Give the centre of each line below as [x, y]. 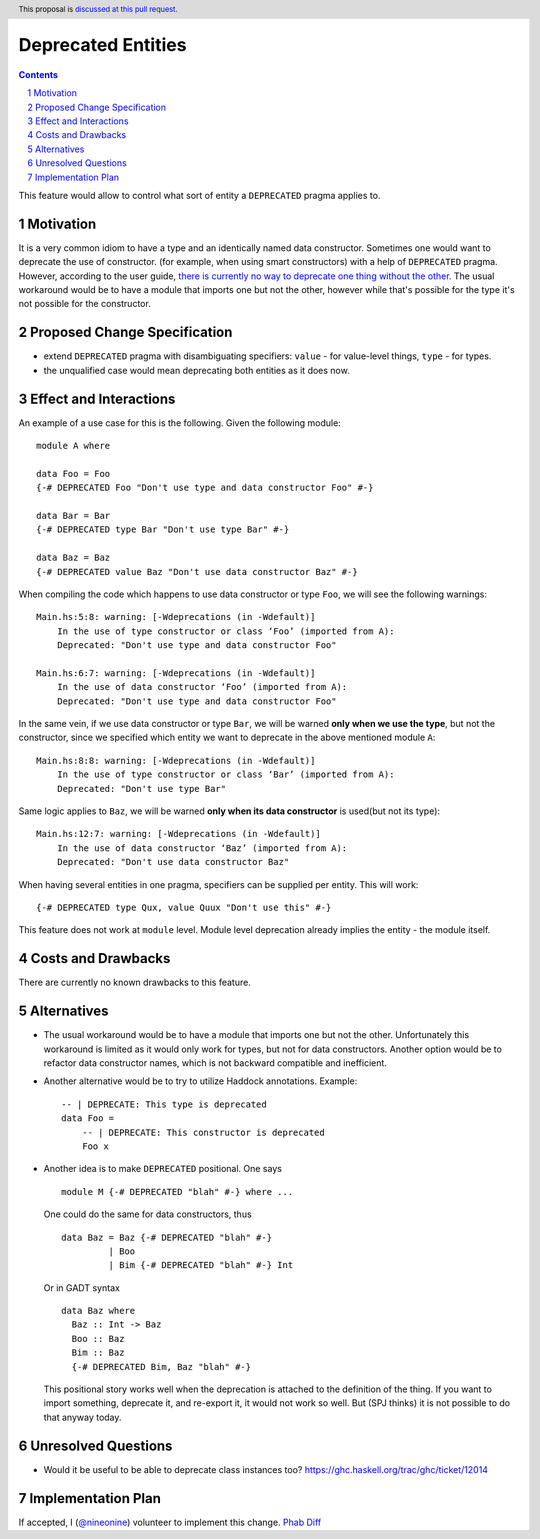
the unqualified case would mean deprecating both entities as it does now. [196, 370]
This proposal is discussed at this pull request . [98, 9]
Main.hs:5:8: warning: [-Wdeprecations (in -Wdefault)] [176, 617]
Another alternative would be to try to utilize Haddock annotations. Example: [200, 1081]
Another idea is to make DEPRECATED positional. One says [162, 1169]
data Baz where [98, 1311]
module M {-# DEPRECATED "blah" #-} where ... [177, 1191]
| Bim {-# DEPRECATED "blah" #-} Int [201, 1265]
